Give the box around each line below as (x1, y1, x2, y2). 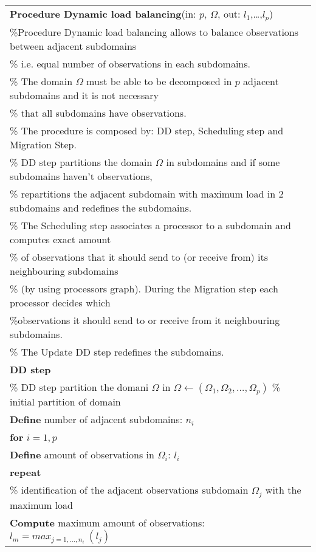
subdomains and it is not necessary (10, 88, 159, 102)
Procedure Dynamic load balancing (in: (10, 7, 196, 21)
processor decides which (10, 295, 111, 309)
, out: (218, 7, 241, 21)
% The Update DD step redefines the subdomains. (10, 344, 224, 359)
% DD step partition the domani (10, 379, 149, 394)
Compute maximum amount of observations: (10, 515, 205, 530)
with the (265, 482, 301, 497)
